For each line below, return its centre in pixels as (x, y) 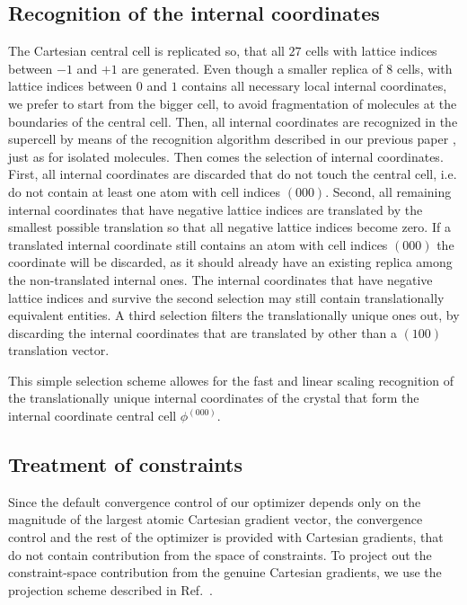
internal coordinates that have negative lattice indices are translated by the (216, 209)
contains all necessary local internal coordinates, (314, 86)
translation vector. (59, 350)
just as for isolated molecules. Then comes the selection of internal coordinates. (226, 156)
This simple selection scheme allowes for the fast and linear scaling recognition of (231, 380)
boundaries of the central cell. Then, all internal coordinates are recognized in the (233, 121)
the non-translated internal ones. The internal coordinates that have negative (220, 279)
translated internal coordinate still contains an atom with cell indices (198, 244)
